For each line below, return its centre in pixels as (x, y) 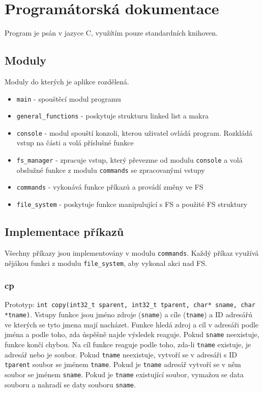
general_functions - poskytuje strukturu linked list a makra (112, 116)
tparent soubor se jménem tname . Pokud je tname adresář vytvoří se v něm (123, 364)
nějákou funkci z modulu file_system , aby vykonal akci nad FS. (106, 263)
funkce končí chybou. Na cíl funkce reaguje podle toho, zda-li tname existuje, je (128, 344)
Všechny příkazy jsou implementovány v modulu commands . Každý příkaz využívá (132, 252)
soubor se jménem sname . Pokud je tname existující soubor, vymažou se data (124, 374)
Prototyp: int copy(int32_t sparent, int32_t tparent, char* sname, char (130, 304)
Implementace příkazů (64, 232)
